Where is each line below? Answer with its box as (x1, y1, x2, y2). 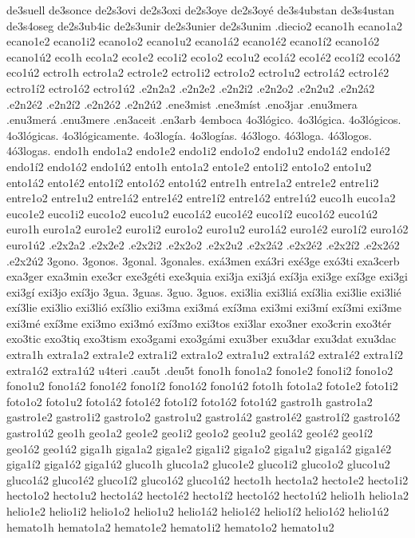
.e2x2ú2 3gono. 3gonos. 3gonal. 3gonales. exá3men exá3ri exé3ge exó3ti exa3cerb (6, 252, 400, 269)
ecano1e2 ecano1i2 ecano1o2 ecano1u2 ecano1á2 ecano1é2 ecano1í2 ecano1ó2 (6, 33, 380, 50)
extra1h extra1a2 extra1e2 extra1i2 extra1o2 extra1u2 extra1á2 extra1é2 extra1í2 (6, 346, 403, 363)
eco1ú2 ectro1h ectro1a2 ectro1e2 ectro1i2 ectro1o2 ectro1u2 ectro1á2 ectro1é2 (6, 64, 389, 81)
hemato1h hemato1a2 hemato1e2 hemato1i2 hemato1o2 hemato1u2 (6, 518, 334, 535)
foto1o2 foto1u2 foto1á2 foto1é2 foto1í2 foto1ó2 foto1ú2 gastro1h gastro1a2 (6, 393, 373, 409)
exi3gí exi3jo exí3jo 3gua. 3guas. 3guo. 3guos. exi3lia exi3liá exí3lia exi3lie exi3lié (6, 283, 401, 300)
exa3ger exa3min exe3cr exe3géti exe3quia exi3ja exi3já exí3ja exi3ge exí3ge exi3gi (6, 268, 408, 285)
